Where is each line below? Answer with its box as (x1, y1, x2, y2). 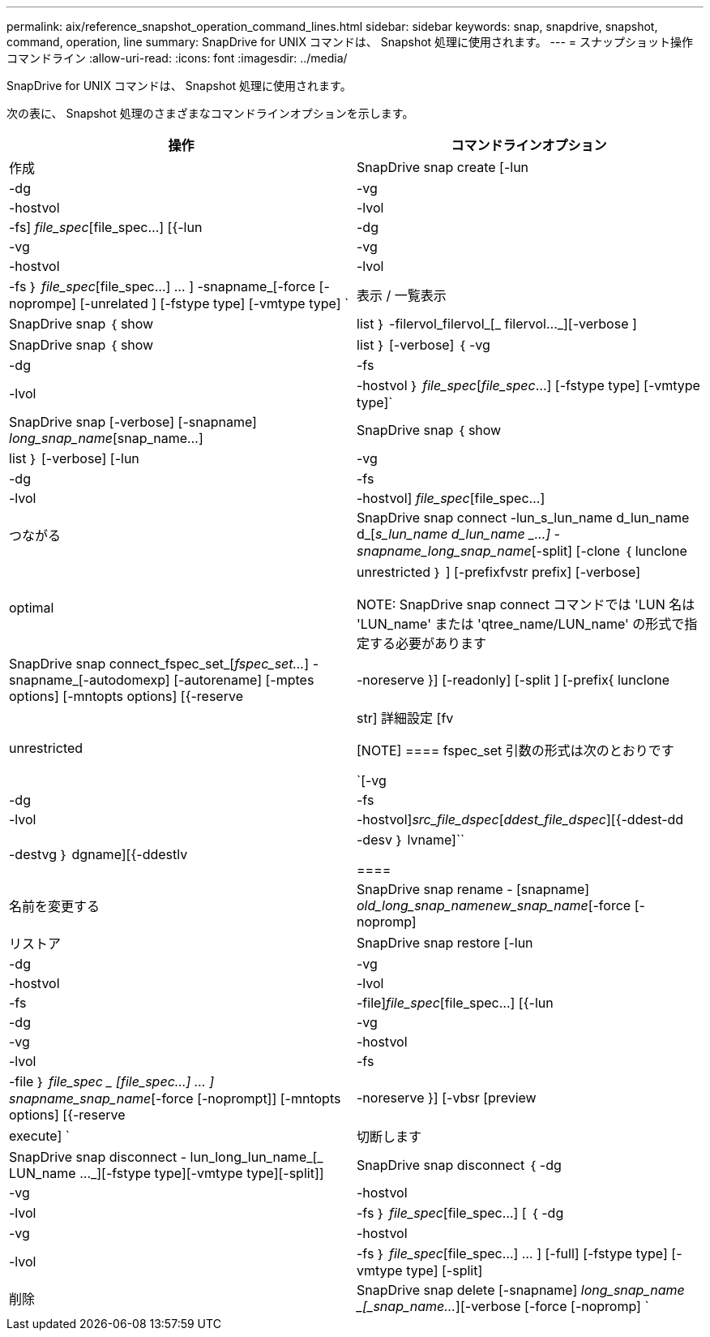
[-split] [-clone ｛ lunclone (531, 543, 687, 559)
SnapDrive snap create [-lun (357, 159, 529, 175)
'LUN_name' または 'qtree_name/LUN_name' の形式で (357, 616, 685, 632)
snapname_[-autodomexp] (9, 672, 170, 688)
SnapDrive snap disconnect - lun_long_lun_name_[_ (9, 1149, 323, 1165)
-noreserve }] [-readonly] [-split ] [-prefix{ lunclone (357, 672, 670, 688)
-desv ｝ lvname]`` (357, 832, 465, 848)
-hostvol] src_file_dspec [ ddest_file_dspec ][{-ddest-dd (357, 811, 684, 828)
